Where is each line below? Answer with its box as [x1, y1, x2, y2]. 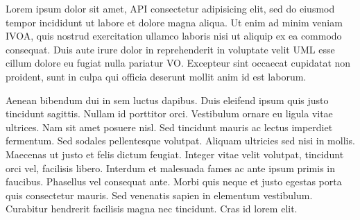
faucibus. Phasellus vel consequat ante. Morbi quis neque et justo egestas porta [6, 174, 342, 189]
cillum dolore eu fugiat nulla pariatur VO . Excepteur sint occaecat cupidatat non [6, 56, 351, 70]
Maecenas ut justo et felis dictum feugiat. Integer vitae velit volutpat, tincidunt [6, 146, 344, 161]
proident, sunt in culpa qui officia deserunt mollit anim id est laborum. [6, 69, 307, 83]
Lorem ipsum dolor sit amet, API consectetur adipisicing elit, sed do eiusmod [6, 1, 335, 15]
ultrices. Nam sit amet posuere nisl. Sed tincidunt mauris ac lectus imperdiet [6, 119, 333, 134]
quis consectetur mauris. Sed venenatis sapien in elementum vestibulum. [6, 187, 313, 202]
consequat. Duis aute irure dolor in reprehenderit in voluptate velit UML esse [6, 42, 335, 56]
